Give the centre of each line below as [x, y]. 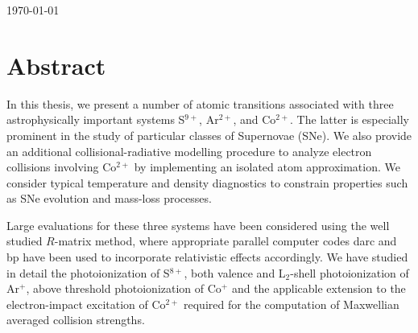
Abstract [56, 65]
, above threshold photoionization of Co [124, 288]
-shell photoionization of [350, 272]
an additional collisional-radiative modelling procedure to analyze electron [189, 151]
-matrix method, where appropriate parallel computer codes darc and [226, 241]
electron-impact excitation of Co [86, 304]
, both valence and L [235, 272]
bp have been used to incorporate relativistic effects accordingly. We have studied [207, 257]
